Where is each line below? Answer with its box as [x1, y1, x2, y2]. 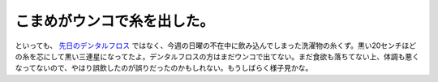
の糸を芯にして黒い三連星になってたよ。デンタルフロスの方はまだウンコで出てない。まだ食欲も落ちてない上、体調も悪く [15, 51, 419, 61]
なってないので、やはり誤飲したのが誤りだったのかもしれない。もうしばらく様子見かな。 [15, 63, 313, 73]
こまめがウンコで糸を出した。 [15, 12, 215, 30]
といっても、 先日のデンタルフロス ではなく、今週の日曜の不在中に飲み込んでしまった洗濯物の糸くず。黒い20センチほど [15, 41, 417, 50]
